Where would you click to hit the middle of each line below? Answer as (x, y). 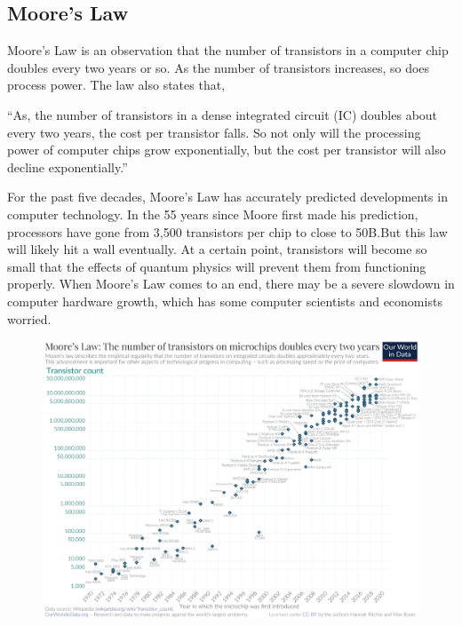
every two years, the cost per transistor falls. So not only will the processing (214, 132)
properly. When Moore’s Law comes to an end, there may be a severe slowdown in (231, 284)
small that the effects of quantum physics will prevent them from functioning (217, 266)
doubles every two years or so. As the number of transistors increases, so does (219, 67)
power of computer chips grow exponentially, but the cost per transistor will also (227, 150)
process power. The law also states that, (116, 85)
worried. (29, 318)
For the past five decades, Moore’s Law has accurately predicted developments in (227, 197)
